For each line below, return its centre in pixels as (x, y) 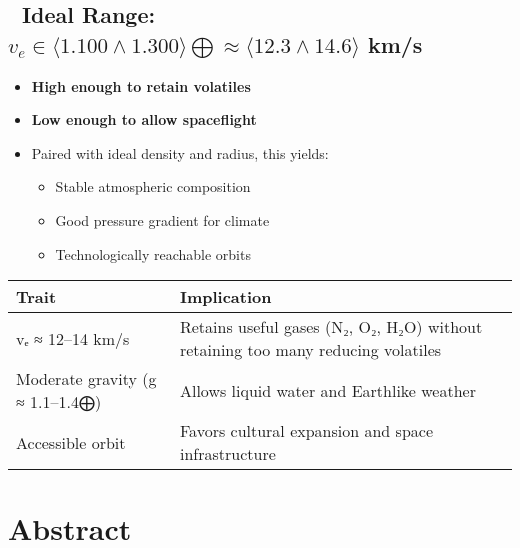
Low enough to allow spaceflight (144, 119)
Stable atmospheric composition (153, 186)
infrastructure (227, 454)
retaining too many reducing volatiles (310, 350)
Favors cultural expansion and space (306, 431)
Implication (225, 297)
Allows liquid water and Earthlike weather (327, 390)
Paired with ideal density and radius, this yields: (180, 152)
